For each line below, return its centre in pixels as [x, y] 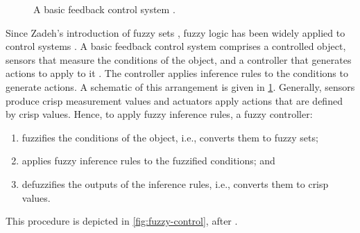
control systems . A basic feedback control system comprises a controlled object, [176, 46]
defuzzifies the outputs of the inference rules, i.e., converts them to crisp [175, 183]
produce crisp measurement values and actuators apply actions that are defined [174, 100]
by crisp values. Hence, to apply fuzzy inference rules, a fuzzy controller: [159, 114]
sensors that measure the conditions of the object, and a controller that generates [179, 59]
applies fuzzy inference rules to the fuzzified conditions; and [148, 161]
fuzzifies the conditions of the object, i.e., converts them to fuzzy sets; [170, 137]
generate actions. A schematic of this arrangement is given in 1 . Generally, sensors [180, 86]
